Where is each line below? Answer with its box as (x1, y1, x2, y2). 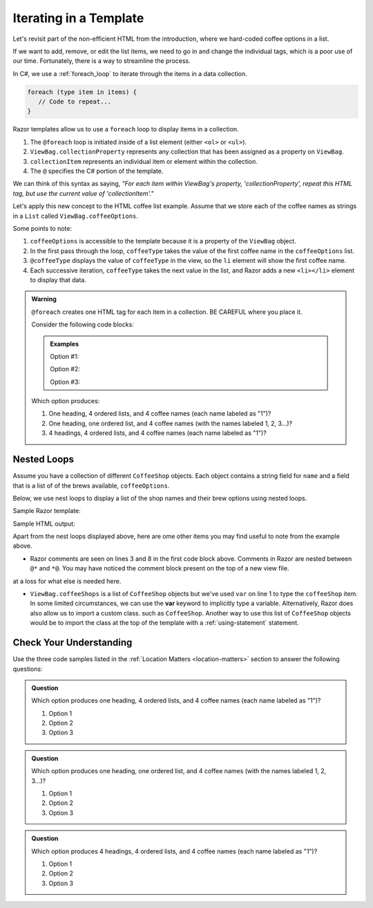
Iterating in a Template (12, 10, 144, 26)
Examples (50, 340, 79, 348)
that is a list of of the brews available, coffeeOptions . (12, 481, 170, 490)
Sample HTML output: (12, 519, 75, 528)
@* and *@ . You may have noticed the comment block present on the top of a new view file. (30, 564, 289, 573)
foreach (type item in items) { (27, 88, 137, 96)
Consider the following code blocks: (31, 320, 134, 328)
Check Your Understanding (12, 637, 133, 649)
